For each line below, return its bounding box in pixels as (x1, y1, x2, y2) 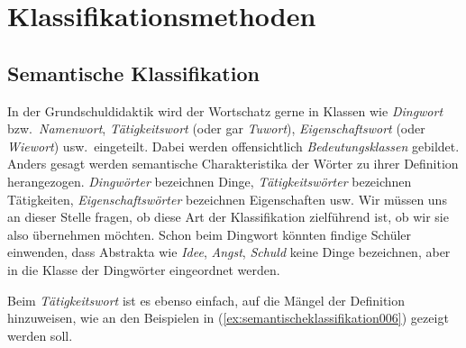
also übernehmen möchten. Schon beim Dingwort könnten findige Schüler (7, 224, 412, 243)
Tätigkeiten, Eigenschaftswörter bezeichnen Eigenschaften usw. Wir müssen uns (7, 189, 447, 208)
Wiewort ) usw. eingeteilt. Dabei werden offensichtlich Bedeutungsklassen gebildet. (7, 136, 460, 155)
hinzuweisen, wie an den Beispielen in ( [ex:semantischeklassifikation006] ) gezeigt (7, 308, 449, 327)
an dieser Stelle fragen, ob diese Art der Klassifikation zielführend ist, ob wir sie (7, 207, 449, 226)
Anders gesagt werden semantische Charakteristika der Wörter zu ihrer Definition (7, 154, 459, 173)
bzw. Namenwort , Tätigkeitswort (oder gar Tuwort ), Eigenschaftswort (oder (7, 119, 425, 138)
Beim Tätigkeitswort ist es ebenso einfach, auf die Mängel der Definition (7, 290, 406, 309)
